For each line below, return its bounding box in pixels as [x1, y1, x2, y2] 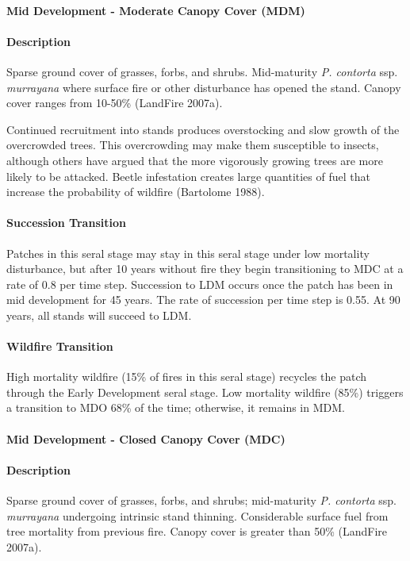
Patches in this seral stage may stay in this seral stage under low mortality [6, 244, 370, 261]
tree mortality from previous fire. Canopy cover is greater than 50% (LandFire [6, 523, 388, 540]
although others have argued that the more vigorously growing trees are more [6, 152, 383, 168]
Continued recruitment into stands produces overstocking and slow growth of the [6, 121, 400, 137]
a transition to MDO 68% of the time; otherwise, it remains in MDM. [6, 399, 345, 416]
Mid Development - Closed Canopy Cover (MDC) [6, 430, 285, 447]
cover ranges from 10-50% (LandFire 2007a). [6, 94, 223, 111]
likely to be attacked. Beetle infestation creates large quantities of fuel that [6, 167, 370, 184]
